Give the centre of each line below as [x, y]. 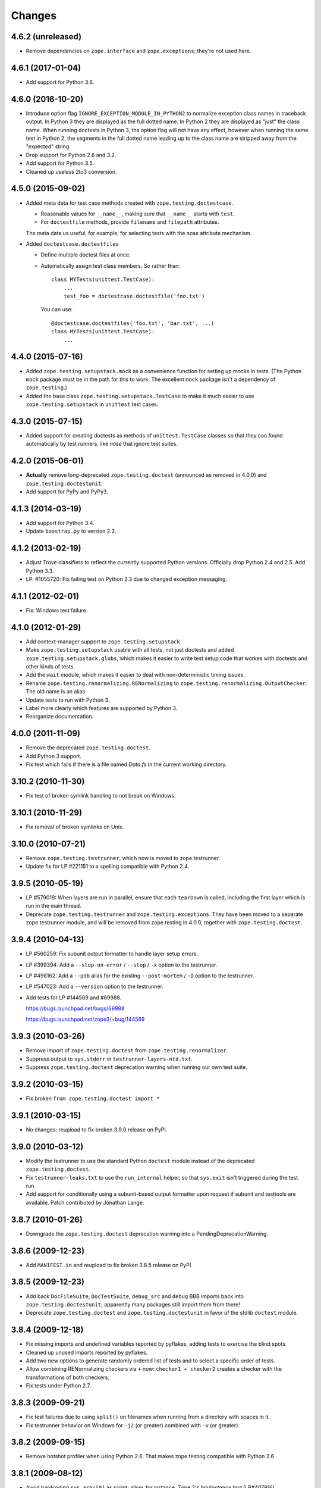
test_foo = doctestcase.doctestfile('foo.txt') [134, 296]
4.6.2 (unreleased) [46, 37]
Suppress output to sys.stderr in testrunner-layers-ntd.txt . [109, 1059]
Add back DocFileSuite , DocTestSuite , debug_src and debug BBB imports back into [135, 1296]
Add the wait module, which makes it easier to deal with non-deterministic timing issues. [135, 675]
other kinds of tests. [51, 667]
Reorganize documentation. [60, 717]
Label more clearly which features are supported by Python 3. [102, 708]
